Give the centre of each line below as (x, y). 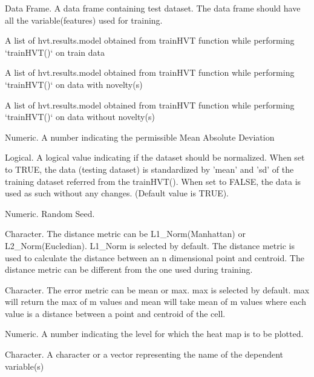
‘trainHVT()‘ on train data (55, 52)
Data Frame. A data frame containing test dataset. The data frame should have (153, 8)
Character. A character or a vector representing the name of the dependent (144, 354)
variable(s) (25, 366)
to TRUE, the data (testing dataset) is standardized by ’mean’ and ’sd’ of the (149, 169)
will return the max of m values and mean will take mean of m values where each (155, 302)
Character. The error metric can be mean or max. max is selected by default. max (157, 289)
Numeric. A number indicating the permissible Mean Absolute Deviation (140, 137)
